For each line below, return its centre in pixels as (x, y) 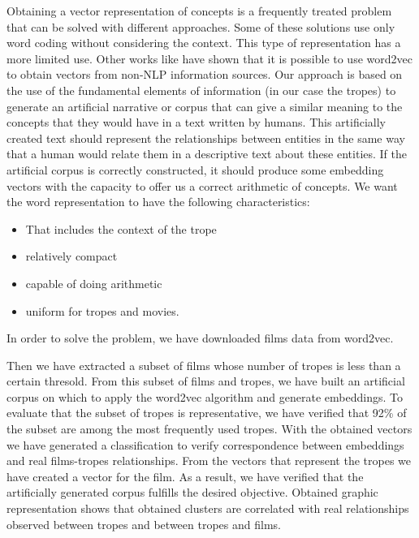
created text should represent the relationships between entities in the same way (206, 138)
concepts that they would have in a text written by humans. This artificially (196, 122)
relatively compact (71, 256)
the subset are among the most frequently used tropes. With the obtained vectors (209, 429)
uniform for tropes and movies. (102, 310)
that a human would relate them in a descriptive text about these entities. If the (207, 154)
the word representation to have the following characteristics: (158, 202)
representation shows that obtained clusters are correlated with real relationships (208, 508)
